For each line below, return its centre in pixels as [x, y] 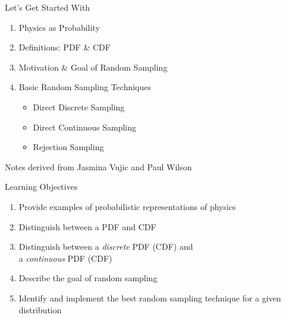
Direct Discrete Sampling [79, 106]
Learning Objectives [41, 187]
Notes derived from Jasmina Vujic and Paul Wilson [98, 166]
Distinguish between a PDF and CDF [87, 226]
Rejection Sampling [68, 147]
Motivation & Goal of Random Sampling [93, 67]
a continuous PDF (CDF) [65, 258]
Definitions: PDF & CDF [65, 47]
